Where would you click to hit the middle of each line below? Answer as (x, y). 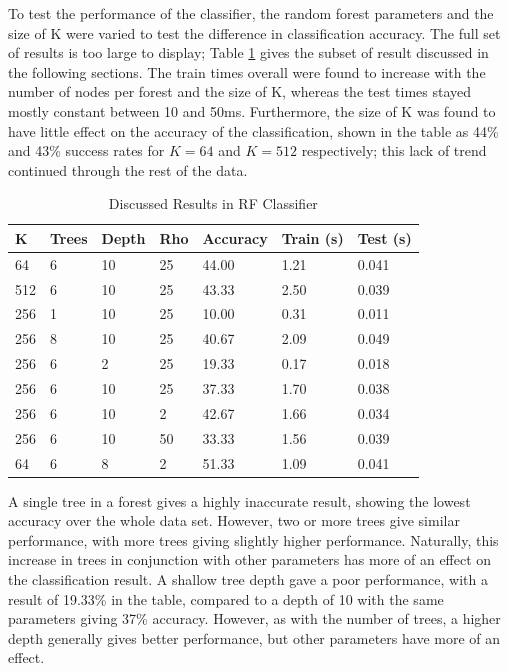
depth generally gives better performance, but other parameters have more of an (254, 637)
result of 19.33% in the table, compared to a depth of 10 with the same (226, 598)
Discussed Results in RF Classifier (213, 203)
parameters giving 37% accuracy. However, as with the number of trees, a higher (254, 618)
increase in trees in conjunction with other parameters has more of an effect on (250, 559)
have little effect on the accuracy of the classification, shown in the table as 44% (253, 130)
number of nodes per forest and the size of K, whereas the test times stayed (240, 91)
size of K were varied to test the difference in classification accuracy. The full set (254, 32)
